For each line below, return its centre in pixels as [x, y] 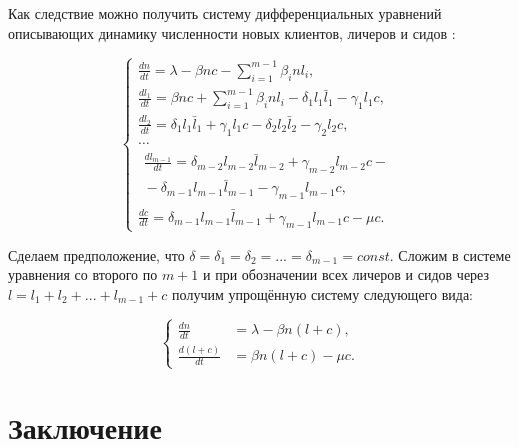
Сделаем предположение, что [96, 254]
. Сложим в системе [450, 254]
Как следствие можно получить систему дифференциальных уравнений [225, 13]
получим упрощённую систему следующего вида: [322, 293]
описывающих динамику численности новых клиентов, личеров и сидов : [232, 32]
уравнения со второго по [83, 274]
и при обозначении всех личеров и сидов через [346, 274]
